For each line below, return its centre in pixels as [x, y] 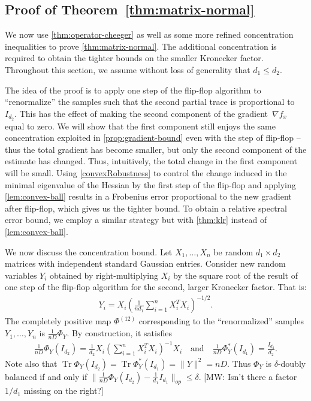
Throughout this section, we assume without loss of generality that [128, 69]
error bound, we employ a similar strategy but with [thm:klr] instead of [136, 220]
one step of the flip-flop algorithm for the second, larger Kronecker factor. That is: [156, 287]
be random [233, 251]
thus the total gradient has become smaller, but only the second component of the [156, 149]
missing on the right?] [64, 391]
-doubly [292, 363]
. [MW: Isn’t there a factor [248, 376]
